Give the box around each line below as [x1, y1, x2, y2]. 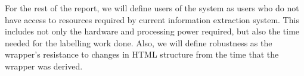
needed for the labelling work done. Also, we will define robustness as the [5, 36, 272, 49]
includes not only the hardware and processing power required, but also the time [5, 25, 300, 37]
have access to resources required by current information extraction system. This [5, 13, 299, 26]
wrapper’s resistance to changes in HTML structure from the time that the [5, 48, 279, 61]
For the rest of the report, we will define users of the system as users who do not [5, 2, 299, 14]
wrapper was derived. [5, 59, 83, 72]
